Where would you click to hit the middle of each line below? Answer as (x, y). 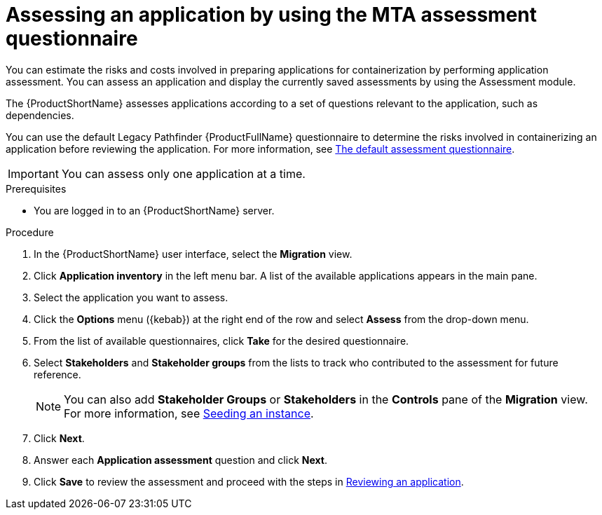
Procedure (30, 232)
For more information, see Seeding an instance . (189, 413)
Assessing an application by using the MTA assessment (272, 15)
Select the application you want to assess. (131, 297)
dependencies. (40, 115)
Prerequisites (36, 188)
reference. (57, 374)
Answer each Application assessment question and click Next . (181, 460)
